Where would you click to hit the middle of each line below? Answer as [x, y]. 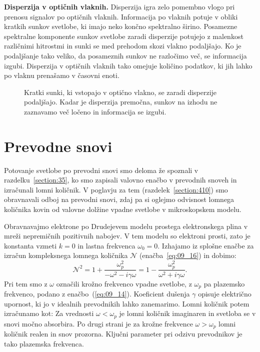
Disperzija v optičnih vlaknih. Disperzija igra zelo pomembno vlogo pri [119, 6]
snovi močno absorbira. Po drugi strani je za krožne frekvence [98, 323]
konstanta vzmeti [30, 245]
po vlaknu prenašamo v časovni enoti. [62, 75]
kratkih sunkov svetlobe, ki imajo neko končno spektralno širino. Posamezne [121, 26]
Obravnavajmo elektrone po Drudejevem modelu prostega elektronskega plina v [126, 226]
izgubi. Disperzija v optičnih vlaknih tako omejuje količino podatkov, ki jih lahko [128, 65]
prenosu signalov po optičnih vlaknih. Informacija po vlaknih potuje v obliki [121, 16]
